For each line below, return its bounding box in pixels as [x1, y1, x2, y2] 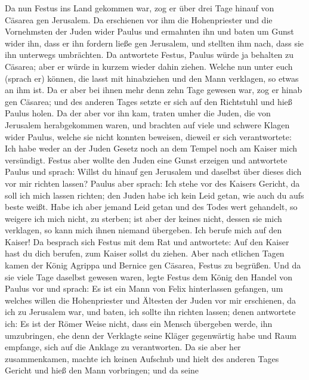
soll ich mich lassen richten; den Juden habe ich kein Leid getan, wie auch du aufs [5, 189, 304, 201]
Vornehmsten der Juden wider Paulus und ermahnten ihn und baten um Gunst [5, 25, 294, 38]
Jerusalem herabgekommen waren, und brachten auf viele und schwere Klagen [5, 118, 290, 131]
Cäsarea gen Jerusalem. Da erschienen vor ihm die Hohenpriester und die [5, 13, 273, 26]
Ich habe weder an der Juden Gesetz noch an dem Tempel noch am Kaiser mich [5, 142, 298, 155]
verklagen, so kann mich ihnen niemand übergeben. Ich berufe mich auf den [5, 224, 282, 236]
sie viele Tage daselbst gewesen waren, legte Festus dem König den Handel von [5, 270, 293, 283]
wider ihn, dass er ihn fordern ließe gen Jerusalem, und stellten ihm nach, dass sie [5, 36, 304, 49]
